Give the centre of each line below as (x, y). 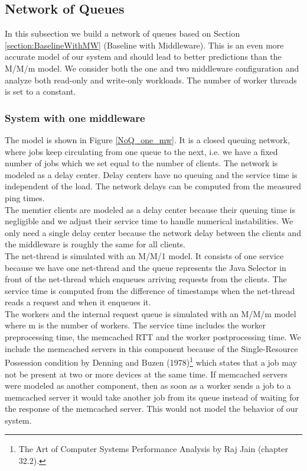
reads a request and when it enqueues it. (78, 302)
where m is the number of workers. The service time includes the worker (135, 325)
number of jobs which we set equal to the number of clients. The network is (141, 163)
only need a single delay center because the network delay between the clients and (153, 232)
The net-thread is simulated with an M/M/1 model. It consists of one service (144, 255)
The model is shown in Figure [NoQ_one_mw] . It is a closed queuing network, (147, 139)
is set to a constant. (40, 91)
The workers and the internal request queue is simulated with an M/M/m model (151, 313)
